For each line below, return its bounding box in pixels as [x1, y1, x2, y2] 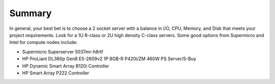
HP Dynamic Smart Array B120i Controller [22, 63, 109, 69]
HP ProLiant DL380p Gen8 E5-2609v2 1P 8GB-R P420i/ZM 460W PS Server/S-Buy [22, 56, 197, 62]
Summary [9, 8, 52, 19]
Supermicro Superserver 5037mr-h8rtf [22, 49, 104, 55]
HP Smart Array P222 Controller [22, 70, 89, 76]
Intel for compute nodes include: [9, 39, 78, 46]
